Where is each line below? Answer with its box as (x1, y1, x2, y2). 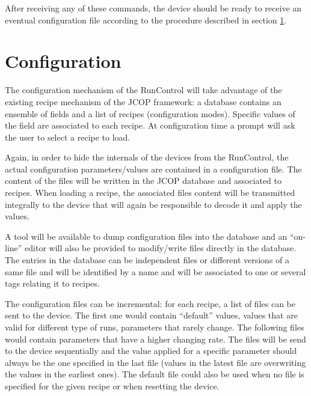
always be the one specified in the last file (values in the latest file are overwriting (5, 356, 306, 368)
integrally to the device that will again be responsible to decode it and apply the (5, 198, 302, 210)
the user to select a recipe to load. (5, 130, 131, 143)
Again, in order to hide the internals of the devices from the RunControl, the (5, 151, 289, 163)
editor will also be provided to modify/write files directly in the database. (25, 242, 297, 254)
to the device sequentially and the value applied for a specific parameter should (5, 344, 297, 357)
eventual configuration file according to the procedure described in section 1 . (5, 13, 287, 26)
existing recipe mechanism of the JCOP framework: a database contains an (5, 95, 282, 108)
